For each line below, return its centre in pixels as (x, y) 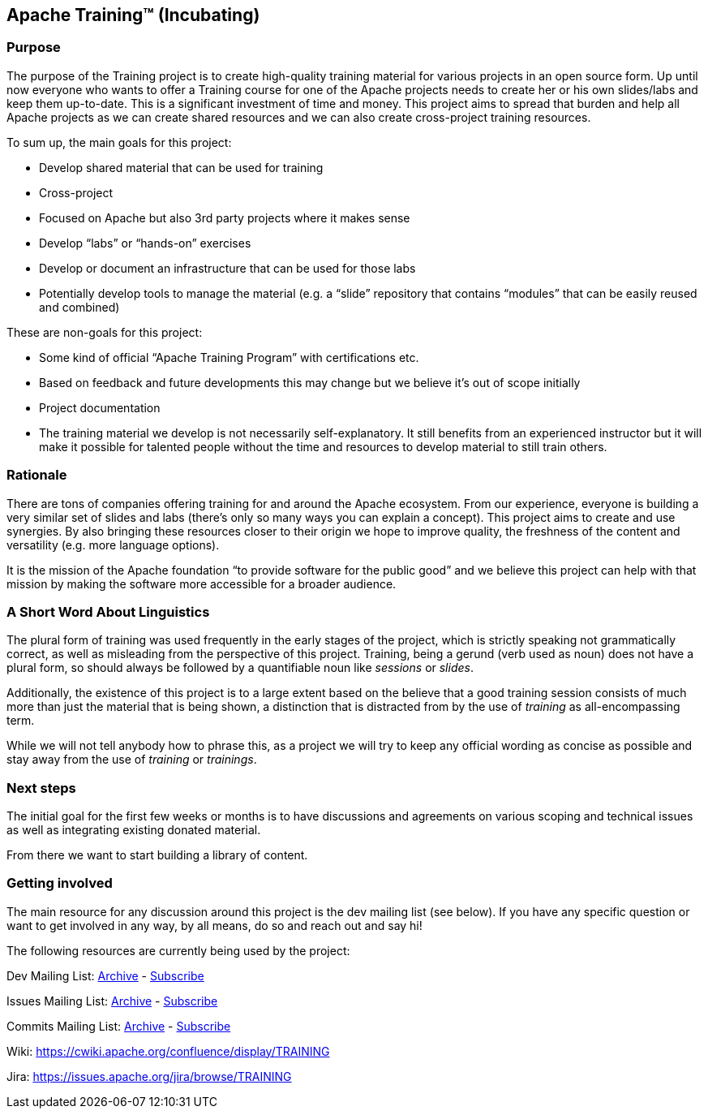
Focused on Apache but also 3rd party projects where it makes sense (225, 217)
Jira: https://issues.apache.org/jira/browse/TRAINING (149, 1076)
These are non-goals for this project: (105, 332)
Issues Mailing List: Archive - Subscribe (112, 1001)
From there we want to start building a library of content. (157, 855)
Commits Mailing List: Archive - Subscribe (119, 1026)
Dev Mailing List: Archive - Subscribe (105, 975)
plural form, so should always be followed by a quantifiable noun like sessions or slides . (240, 668)
